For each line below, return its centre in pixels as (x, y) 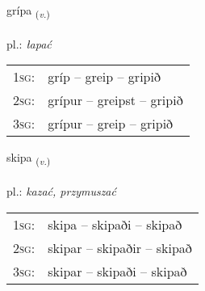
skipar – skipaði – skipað (117, 271)
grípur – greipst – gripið (115, 100)
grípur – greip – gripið (111, 124)
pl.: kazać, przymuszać (61, 191)
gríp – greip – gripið (104, 77)
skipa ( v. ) (29, 158)
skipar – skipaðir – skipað (120, 247)
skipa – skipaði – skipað (115, 224)
